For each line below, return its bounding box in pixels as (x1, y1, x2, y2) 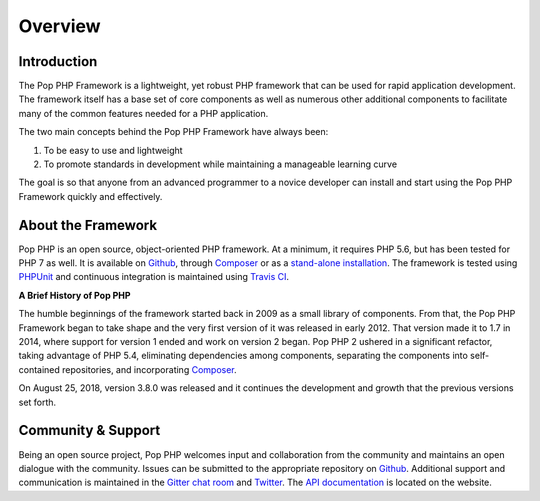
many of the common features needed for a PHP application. (18, 107, 269, 119)
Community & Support (18, 422, 161, 439)
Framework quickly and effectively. (18, 190, 163, 202)
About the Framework (18, 216, 158, 234)
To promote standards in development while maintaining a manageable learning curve (43, 158, 398, 170)
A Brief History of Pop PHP (18, 289, 131, 301)
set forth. (18, 396, 57, 408)
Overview (18, 15, 101, 37)
